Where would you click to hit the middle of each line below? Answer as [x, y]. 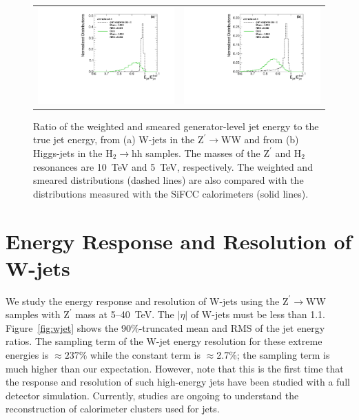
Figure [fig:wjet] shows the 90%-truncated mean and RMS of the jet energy [165, 327]
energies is [27, 355]
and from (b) [271, 139]
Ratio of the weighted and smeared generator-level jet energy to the [176, 126]
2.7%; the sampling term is [273, 355]
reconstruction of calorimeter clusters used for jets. [113, 409]
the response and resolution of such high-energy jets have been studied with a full [178, 382]
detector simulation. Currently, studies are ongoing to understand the [152, 395]
